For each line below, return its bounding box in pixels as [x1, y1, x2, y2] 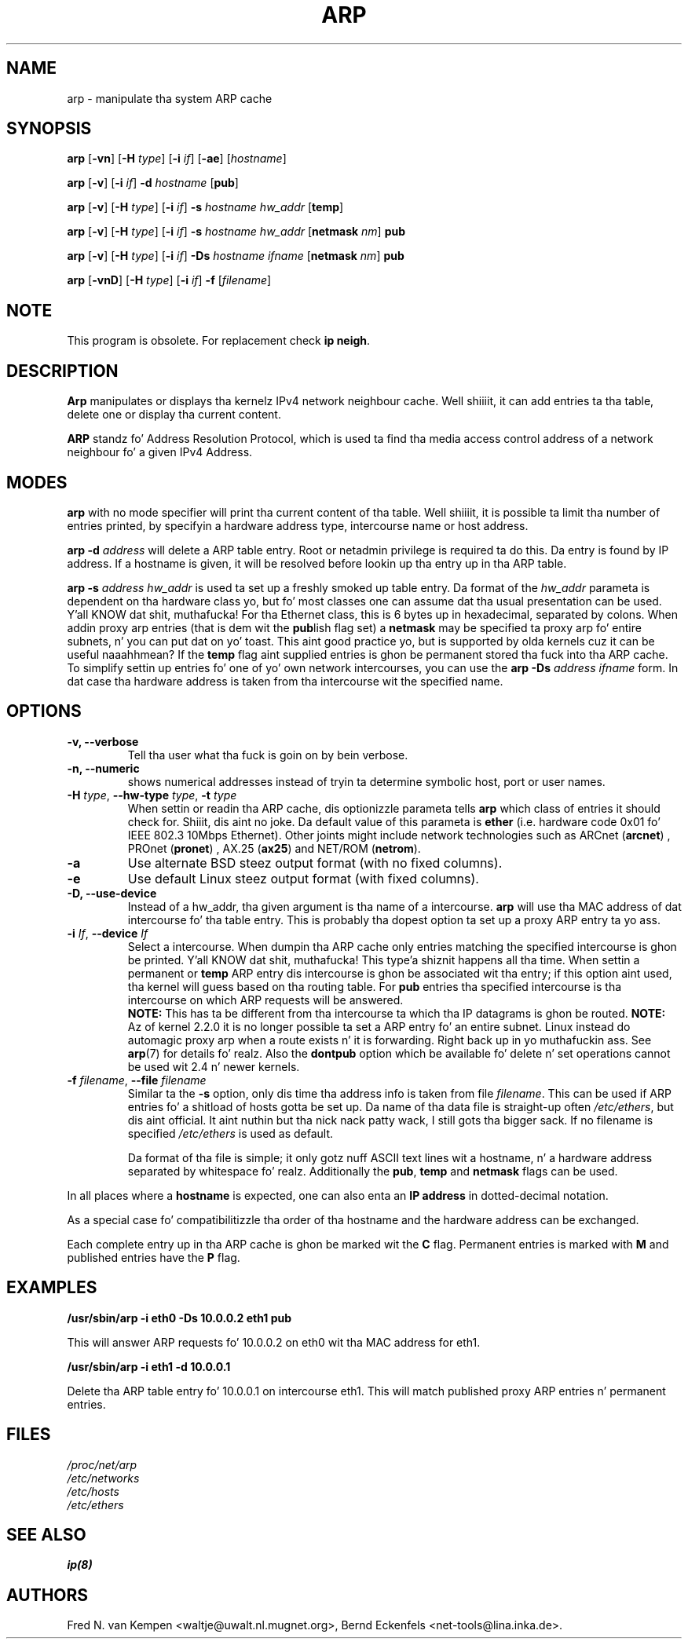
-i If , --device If [67, 926, 148, 940]
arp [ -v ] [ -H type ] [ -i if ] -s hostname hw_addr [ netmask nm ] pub [67, 225, 406, 239]
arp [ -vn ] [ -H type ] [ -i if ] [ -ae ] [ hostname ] [67, 152, 287, 166]
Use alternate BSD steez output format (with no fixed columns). [127, 854, 503, 871]
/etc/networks [67, 1471, 140, 1485]
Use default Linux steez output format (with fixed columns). [127, 870, 479, 886]
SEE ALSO [6, 1524, 86, 1544]
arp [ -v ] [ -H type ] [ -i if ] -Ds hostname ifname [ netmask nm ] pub [67, 249, 404, 263]
